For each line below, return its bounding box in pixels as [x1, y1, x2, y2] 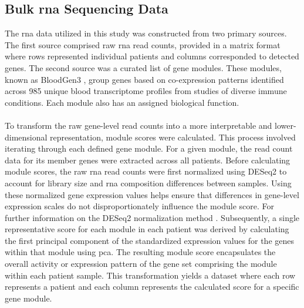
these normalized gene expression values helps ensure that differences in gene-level [5, 188, 299, 200]
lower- [275, 119, 296, 131]
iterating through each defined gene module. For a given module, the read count [5, 142, 293, 155]
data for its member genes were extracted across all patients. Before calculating [5, 153, 291, 166]
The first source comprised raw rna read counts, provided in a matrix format [5, 38, 281, 51]
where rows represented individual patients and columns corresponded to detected [5, 50, 299, 62]
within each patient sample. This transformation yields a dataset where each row [5, 269, 296, 281]
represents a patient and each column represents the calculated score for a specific [5, 280, 299, 293]
